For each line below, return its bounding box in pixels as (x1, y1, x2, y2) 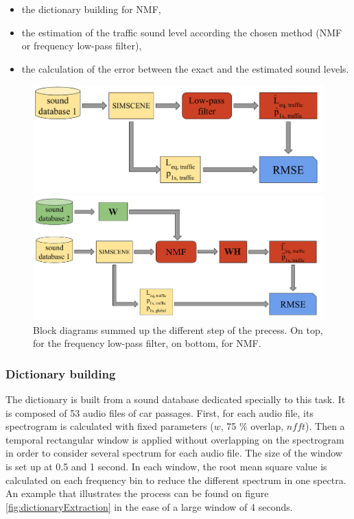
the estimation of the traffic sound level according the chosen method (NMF (21, 25, 342, 39)
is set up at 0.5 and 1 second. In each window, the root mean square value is (5, 459, 327, 473)
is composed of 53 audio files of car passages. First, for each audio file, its (5, 405, 314, 420)
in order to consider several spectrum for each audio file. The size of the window (5, 446, 342, 460)
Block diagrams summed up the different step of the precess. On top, (33, 322, 323, 337)
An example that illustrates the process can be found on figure (5, 486, 269, 500)
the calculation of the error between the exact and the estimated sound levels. (21, 61, 349, 75)
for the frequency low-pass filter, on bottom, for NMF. (33, 336, 261, 350)
